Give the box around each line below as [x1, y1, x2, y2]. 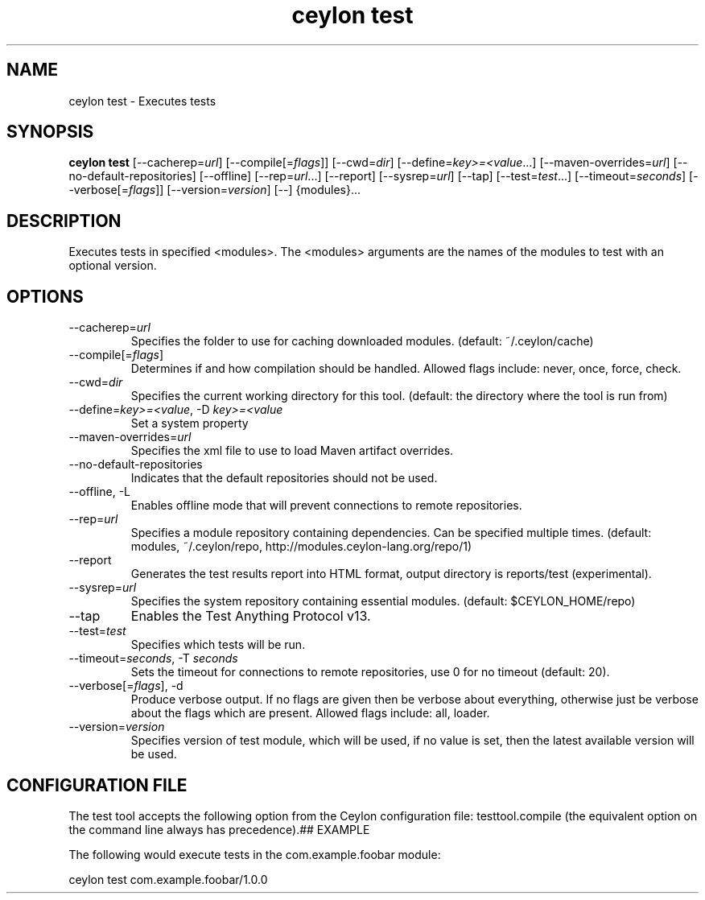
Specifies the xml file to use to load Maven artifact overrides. [130, 444, 454, 458]
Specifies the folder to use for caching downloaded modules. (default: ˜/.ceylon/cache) [130, 334, 594, 349]
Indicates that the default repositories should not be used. [130, 471, 438, 485]
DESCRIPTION [6, 210, 122, 231]
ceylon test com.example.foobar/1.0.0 [68, 872, 268, 886]
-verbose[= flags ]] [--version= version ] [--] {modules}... [68, 183, 361, 197]
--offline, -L [68, 485, 131, 499]
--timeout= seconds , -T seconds [68, 651, 238, 666]
